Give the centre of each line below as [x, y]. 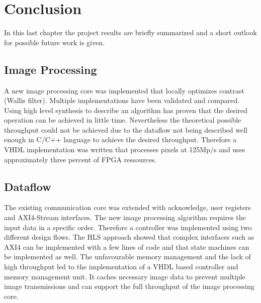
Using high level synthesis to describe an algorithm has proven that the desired [126, 110]
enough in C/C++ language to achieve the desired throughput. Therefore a [120, 139]
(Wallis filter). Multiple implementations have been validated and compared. [122, 100]
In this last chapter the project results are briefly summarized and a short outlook [130, 32]
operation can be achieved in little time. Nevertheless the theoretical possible [123, 120]
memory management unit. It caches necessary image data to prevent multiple [125, 276]
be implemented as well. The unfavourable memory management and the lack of [127, 257]
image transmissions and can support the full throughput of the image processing [129, 286]
